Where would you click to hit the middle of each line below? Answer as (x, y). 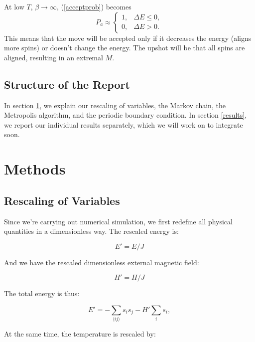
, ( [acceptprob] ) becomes (94, 6)
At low (14, 6)
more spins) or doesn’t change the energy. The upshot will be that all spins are (125, 48)
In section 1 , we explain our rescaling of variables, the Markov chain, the (115, 105)
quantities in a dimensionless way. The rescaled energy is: (91, 231)
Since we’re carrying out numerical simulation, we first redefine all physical (118, 221)
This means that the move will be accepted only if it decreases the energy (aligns (128, 38)
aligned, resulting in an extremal (54, 57)
